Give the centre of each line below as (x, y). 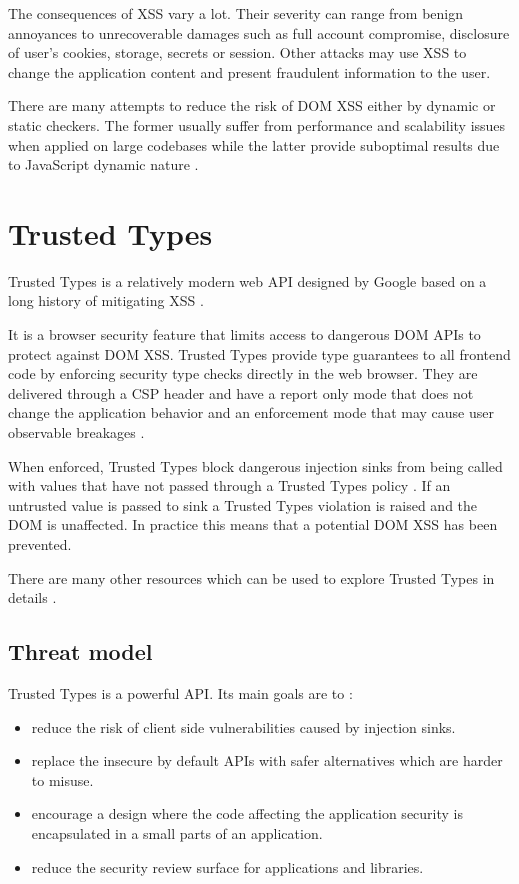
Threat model (80, 651)
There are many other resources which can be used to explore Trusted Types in (251, 577)
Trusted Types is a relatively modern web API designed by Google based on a (247, 280)
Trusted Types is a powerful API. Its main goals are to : (180, 692)
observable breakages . (76, 432)
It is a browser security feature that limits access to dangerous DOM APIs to (244, 334)
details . (32, 597)
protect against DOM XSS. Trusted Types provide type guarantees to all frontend (259, 353)
